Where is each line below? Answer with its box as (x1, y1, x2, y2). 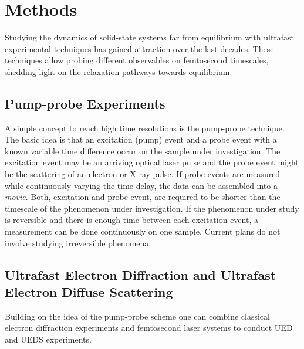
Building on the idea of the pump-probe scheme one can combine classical (5, 310, 270, 322)
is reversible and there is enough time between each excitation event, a (5, 214, 258, 226)
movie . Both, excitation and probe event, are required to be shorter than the (5, 191, 281, 203)
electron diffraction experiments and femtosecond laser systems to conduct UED (5, 321, 293, 334)
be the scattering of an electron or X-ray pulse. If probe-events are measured (5, 168, 281, 180)
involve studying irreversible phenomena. (5, 236, 151, 249)
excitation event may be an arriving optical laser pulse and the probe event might (5, 156, 299, 168)
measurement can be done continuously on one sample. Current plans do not (5, 225, 281, 238)
